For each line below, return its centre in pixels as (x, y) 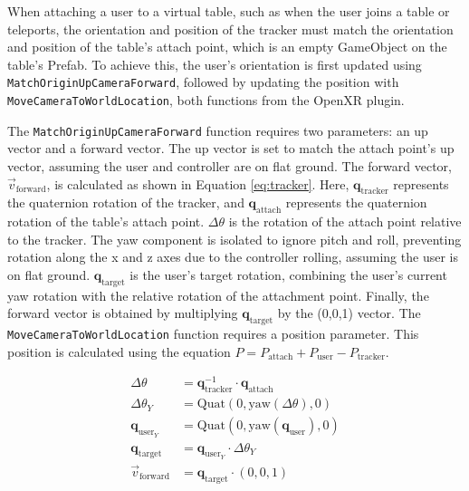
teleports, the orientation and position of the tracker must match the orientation (230, 29)
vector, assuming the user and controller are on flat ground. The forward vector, (230, 165)
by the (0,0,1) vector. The (349, 313)
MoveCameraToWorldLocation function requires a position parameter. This (213, 334)
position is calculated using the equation (119, 351)
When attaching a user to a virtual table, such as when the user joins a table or (229, 11)
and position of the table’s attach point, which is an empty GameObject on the (227, 47)
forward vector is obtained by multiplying (123, 313)
